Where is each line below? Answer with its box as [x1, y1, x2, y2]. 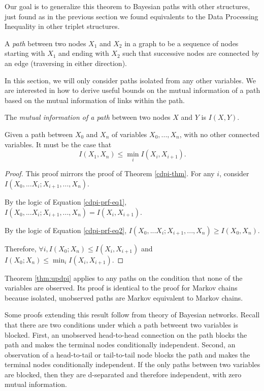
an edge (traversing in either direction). [5, 57, 127, 68]
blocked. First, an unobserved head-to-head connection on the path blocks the [5, 329, 247, 340]
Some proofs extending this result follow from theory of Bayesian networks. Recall [5, 309, 260, 320]
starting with [5, 48, 45, 58]
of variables [112, 128, 147, 139]
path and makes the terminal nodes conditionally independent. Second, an [5, 339, 236, 350]
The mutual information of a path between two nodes [5, 112, 171, 122]
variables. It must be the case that [5, 139, 112, 149]
